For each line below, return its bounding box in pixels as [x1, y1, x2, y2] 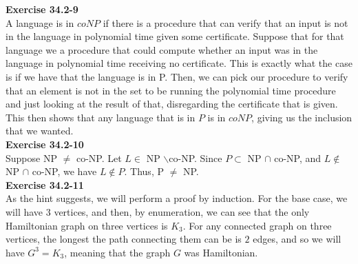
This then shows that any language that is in [6, 110, 196, 124]
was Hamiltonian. [184, 245, 258, 259]
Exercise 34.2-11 [6, 177, 84, 192]
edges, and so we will [253, 232, 341, 246]
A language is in [6, 15, 74, 30]
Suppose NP [6, 150, 57, 165]
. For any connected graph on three [182, 218, 332, 232]
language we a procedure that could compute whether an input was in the [6, 42, 318, 57]
